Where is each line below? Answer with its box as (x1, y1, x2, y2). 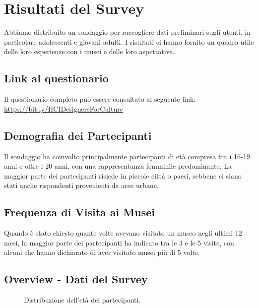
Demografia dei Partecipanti (4, 127, 152, 143)
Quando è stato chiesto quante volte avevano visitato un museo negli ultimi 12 (4, 228, 242, 238)
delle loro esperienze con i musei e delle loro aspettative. (4, 46, 175, 57)
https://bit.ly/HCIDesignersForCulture (4, 103, 123, 114)
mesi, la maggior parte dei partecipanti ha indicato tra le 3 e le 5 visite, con (4, 237, 234, 247)
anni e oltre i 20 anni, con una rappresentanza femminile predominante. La (4, 161, 232, 171)
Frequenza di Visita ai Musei (4, 204, 155, 220)
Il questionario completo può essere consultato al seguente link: (4, 94, 196, 104)
